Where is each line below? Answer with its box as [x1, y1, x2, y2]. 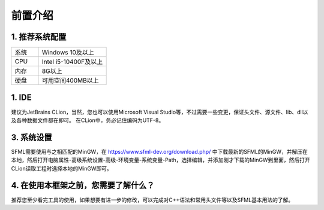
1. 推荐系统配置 [11, 32, 67, 42]
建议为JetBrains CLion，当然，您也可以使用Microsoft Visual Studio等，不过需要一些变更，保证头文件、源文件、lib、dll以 [11, 108, 308, 115]
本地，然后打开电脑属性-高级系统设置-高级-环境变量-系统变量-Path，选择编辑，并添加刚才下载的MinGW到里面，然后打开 [11, 156, 310, 164]
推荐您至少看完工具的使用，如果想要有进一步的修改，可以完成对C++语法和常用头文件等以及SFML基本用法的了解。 [11, 196, 294, 203]
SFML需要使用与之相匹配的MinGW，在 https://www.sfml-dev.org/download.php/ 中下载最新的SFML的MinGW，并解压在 [11, 148, 308, 155]
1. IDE [11, 93, 32, 103]
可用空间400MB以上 [41, 77, 99, 85]
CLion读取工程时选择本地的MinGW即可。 [11, 165, 112, 172]
